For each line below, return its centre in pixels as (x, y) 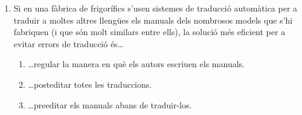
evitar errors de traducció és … (69, 43)
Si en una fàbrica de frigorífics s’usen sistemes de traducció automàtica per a (156, 8)
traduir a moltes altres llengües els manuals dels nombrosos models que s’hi (153, 20)
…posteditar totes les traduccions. (90, 84)
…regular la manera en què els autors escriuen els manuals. (136, 64)
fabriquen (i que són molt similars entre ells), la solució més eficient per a (149, 32)
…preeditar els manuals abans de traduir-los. (110, 104)
